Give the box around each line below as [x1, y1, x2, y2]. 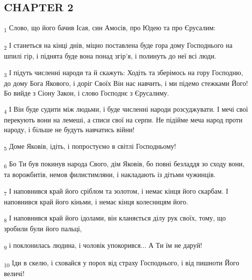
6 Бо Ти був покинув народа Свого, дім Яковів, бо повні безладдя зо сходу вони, [4, 158, 245, 170]
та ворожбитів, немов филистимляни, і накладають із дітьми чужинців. [4, 169, 216, 179]
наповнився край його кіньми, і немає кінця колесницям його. [4, 196, 189, 206]
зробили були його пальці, [4, 223, 82, 234]
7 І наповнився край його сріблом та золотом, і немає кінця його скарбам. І [4, 185, 229, 197]
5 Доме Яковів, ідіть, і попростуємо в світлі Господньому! [4, 140, 176, 152]
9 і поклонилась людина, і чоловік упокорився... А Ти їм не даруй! [4, 240, 202, 251]
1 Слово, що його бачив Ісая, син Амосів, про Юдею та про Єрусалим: [4, 22, 216, 34]
